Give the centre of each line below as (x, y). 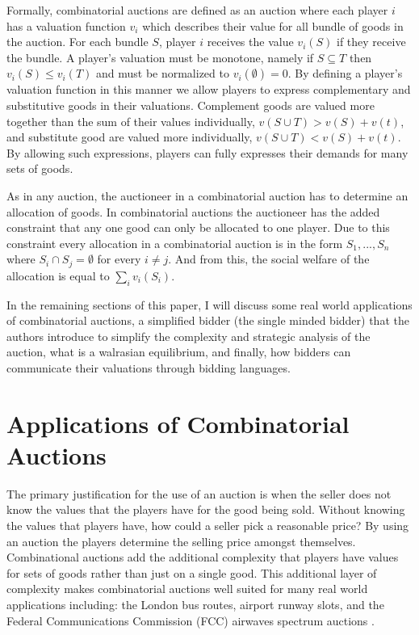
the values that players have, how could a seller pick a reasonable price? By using (208, 526)
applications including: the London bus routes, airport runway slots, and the (195, 604)
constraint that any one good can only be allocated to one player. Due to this (198, 227)
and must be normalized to (162, 73)
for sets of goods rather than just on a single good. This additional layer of (192, 572)
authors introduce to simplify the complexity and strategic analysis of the (189, 336)
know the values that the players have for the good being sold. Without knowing (206, 509)
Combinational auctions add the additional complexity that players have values (203, 557)
